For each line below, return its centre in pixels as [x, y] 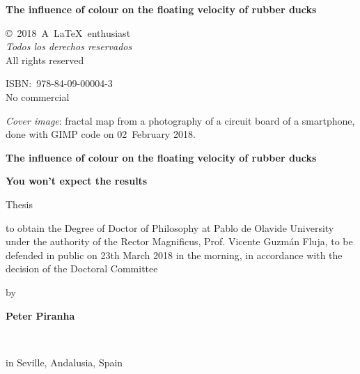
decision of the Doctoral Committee [82, 268]
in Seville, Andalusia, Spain [64, 362]
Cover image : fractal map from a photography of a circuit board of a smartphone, [180, 120]
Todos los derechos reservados [69, 46]
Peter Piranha [40, 315]
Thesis [19, 204]
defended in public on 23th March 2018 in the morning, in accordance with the [174, 255]
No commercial [38, 96]
